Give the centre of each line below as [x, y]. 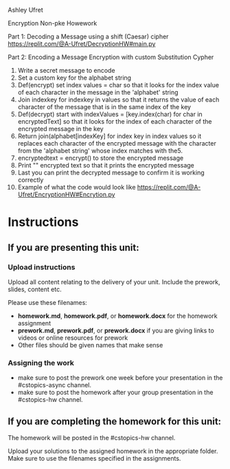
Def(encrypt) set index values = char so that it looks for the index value [118, 85]
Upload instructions [42, 267]
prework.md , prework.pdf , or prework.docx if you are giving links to [116, 330]
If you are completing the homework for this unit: [115, 421]
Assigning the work [41, 363]
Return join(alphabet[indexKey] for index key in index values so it [110, 136]
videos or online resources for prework [73, 338]
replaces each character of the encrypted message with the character [117, 143]
